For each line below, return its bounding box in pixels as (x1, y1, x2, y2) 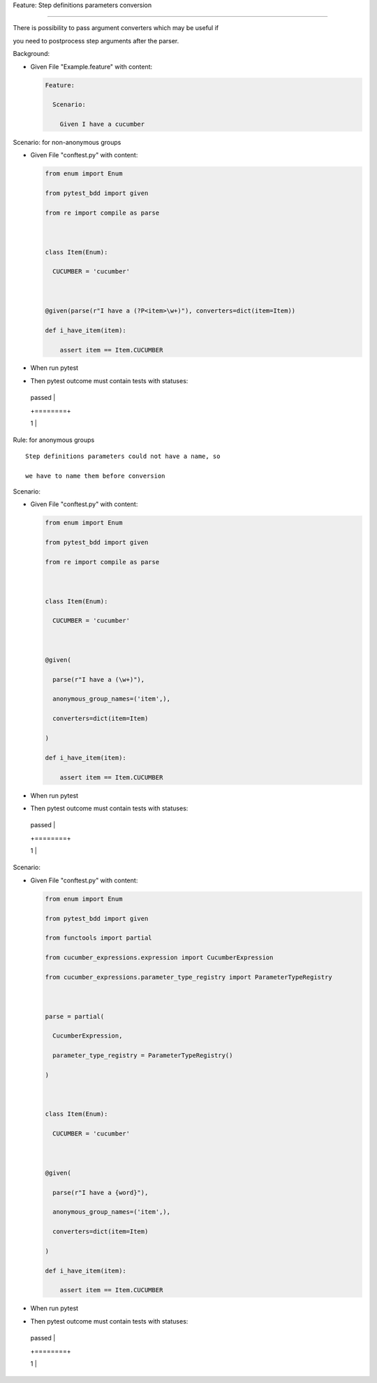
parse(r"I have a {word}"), (52, 1189, 149, 1196)
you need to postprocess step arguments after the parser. (13, 36, 179, 45)
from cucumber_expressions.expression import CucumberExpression (45, 954, 274, 961)
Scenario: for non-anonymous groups (13, 138, 121, 147)
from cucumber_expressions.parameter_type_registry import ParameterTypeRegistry (45, 973, 333, 981)
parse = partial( (45, 1012, 105, 1020)
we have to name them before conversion (25, 472, 165, 480)
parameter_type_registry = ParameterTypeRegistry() (52, 1052, 233, 1059)
